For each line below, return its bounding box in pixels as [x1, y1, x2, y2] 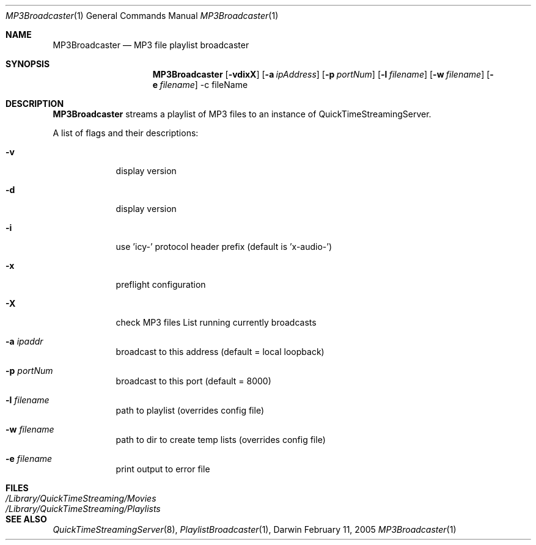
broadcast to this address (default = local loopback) [116, 346, 325, 357]
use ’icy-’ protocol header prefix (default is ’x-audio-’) [116, 241, 332, 252]
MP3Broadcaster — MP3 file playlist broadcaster [53, 40, 249, 50]
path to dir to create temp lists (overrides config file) [116, 434, 326, 445]
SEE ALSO [6, 514, 47, 524]
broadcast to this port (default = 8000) [116, 376, 271, 386]
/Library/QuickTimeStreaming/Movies [6, 493, 156, 503]
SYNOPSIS [6, 59, 50, 69]
